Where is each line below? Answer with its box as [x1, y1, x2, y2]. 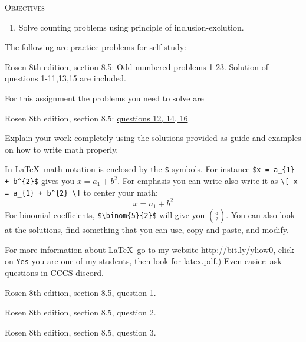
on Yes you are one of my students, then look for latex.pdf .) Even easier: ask [5, 255, 282, 267]
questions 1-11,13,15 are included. [5, 72, 126, 84]
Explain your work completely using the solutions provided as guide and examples [5, 131, 301, 144]
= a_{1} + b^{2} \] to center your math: [5, 186, 158, 198]
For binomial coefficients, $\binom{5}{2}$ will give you [5, 209, 205, 221]
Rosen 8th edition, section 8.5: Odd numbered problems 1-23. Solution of [5, 60, 268, 73]
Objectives [5, 1, 45, 13]
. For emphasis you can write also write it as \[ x [117, 175, 298, 186]
